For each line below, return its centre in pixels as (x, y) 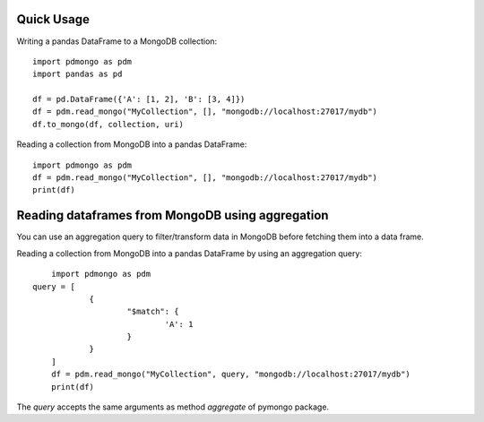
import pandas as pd (78, 74)
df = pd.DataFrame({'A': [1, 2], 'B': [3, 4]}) (139, 99)
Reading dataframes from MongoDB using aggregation (173, 215)
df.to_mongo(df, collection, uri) (108, 124)
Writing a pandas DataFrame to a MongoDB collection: (117, 41)
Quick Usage (53, 19)
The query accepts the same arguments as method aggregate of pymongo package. (173, 407)
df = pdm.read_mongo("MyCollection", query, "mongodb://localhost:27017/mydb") (231, 375)
